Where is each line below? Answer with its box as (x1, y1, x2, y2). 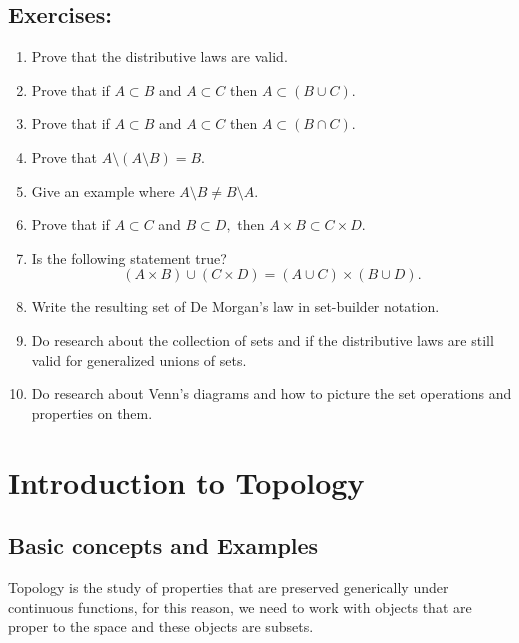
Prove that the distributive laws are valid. (31, 46, 288, 67)
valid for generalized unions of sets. (31, 349, 247, 370)
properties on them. (31, 402, 153, 423)
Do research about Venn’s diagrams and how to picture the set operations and (31, 383, 512, 404)
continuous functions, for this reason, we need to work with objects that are (8, 596, 472, 617)
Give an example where (31, 180, 175, 201)
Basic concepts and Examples (8, 530, 319, 561)
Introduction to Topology (8, 461, 365, 502)
